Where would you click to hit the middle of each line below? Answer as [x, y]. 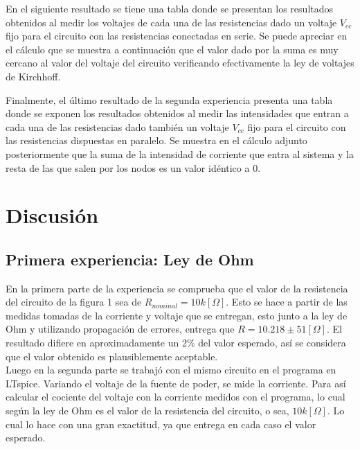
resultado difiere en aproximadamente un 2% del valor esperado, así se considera [176, 343]
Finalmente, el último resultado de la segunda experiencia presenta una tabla [169, 99]
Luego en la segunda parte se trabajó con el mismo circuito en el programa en [171, 370]
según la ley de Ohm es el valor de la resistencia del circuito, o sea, [147, 411]
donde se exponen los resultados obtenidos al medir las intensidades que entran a [177, 113]
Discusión [52, 215]
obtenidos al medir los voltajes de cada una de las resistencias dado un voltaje [171, 22]
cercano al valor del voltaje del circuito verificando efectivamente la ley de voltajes [180, 63]
